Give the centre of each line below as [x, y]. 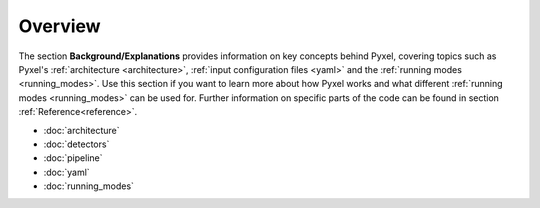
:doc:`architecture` [81, 130]
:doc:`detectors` [76, 144]
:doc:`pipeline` [73, 158]
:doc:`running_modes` [89, 186]
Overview [59, 26]
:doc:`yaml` [66, 172]
